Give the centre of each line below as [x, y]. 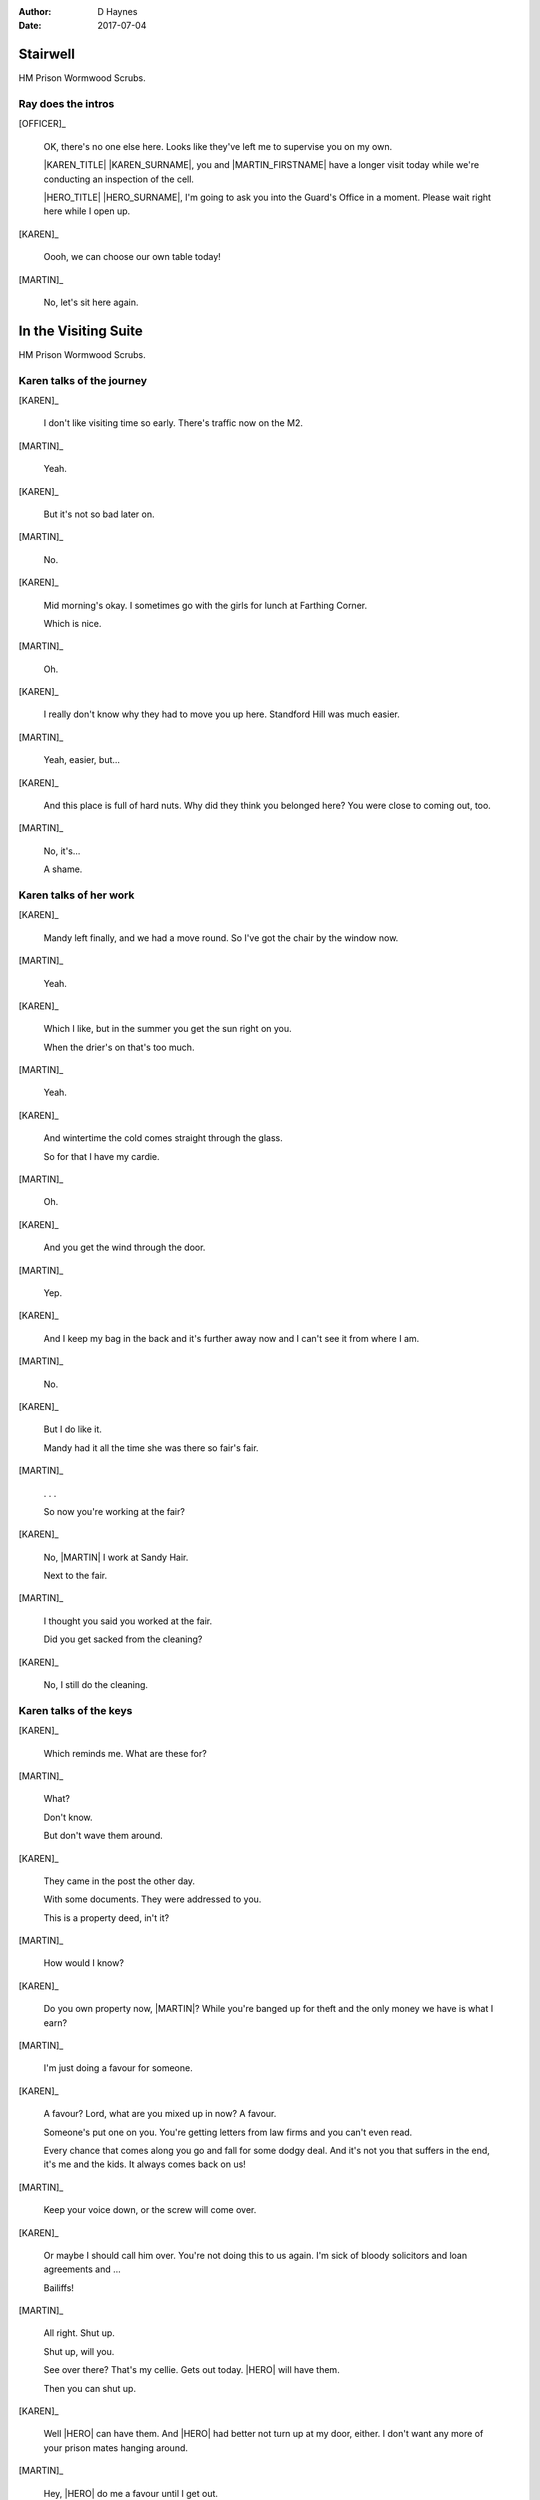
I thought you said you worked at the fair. [128, 1621]
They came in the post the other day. [119, 1881]
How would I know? [84, 1963]
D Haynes [117, 11]
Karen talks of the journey [83, 380]
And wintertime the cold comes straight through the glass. [163, 1138]
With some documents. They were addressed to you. [152, 1899]
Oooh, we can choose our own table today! [132, 257]
